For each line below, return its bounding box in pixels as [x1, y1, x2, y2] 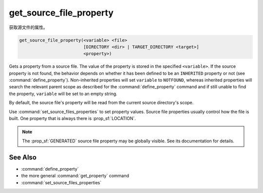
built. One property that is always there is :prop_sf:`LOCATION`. [9, 116, 136, 121]
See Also [9, 153, 37, 161]
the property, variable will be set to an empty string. [9, 91, 118, 96]
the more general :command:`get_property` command [21, 173, 129, 179]
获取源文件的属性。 [9, 24, 48, 30]
